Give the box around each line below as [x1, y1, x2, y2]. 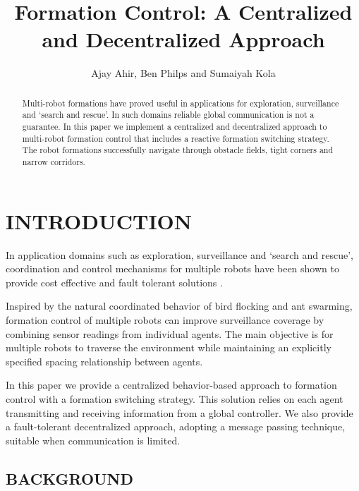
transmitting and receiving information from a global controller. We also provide [6, 405, 353, 420]
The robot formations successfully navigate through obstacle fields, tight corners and [22, 144, 334, 156]
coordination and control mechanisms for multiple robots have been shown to [6, 261, 339, 276]
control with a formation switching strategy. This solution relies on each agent [6, 391, 343, 406]
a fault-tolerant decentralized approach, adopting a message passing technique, [6, 419, 346, 434]
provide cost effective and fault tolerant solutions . [6, 274, 223, 289]
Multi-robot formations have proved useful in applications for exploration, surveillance [22, 97, 339, 109]
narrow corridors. [22, 155, 85, 167]
